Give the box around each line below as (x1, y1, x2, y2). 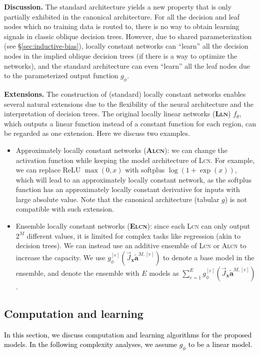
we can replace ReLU (15, 164, 81, 175)
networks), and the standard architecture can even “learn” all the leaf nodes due (4, 60, 250, 71)
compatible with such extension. (15, 204, 114, 214)
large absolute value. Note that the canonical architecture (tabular (15, 194, 219, 204)
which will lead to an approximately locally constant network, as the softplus (15, 174, 252, 185)
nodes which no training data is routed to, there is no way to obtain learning (4, 21, 239, 32)
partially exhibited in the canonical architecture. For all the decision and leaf (4, 11, 240, 22)
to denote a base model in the (163, 252, 254, 262)
